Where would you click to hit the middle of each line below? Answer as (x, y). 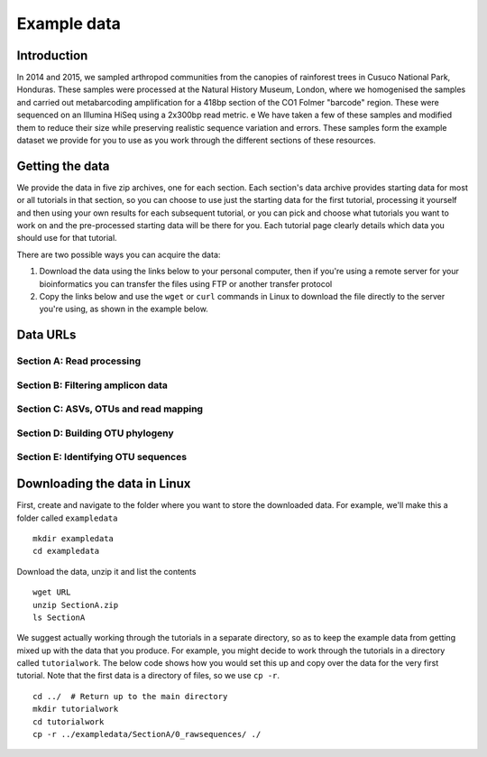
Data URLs (46, 335)
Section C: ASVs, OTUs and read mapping (110, 409)
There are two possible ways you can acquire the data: (119, 254)
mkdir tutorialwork (76, 709)
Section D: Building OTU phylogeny (96, 433)
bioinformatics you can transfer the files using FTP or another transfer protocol (186, 283)
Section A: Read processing (79, 361)
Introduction (52, 55)
